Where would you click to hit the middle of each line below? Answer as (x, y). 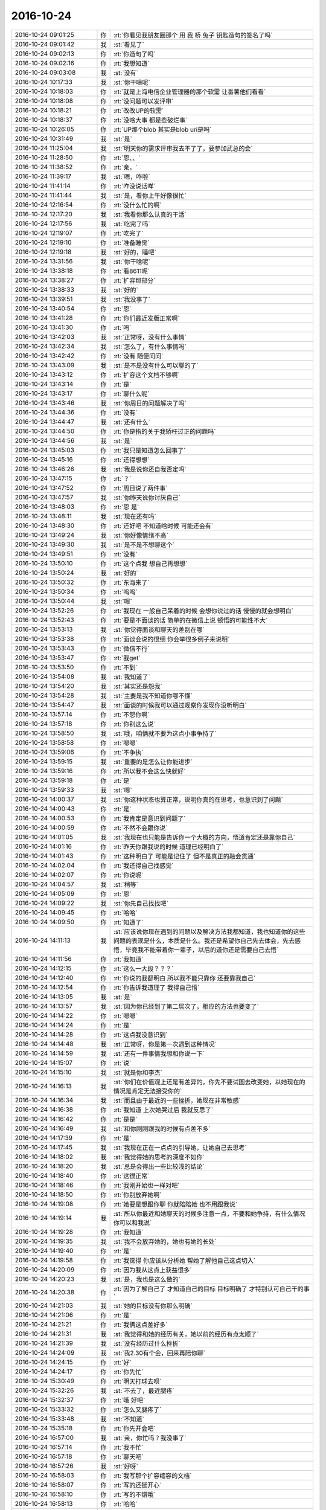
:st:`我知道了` (132, 676)
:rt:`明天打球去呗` (137, 1381)
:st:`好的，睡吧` (135, 252)
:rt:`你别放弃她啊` (137, 1195)
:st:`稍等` (126, 884)
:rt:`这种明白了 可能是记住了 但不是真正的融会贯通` (184, 856)
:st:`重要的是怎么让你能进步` (153, 762)
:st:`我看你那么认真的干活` (150, 214)
